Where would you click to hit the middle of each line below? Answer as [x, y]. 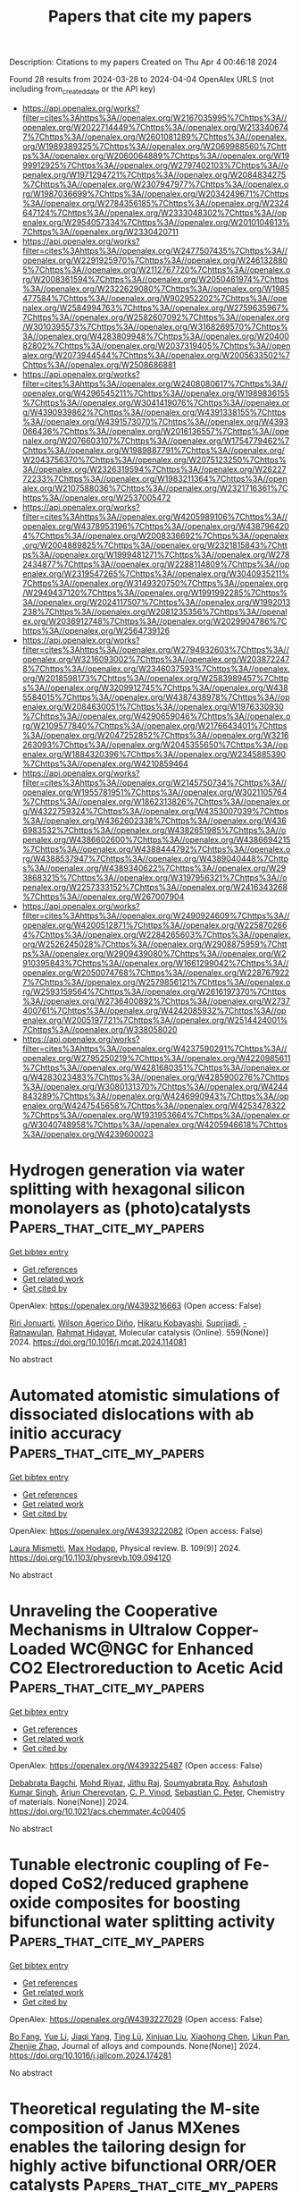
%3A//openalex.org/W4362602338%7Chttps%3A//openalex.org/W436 [154, 821]
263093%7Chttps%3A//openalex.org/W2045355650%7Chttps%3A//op [155, 745]
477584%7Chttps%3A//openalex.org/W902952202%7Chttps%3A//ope [154, 298]
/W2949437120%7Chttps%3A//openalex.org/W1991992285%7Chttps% [155, 593]
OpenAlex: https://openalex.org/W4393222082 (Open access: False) [136, 1530]
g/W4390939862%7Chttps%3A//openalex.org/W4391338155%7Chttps [154, 412]
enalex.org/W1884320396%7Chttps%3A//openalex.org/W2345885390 [154, 754]
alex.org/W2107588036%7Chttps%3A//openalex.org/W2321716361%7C [155, 488]
